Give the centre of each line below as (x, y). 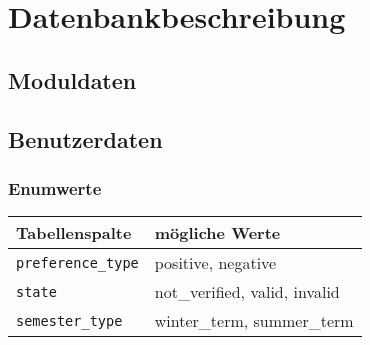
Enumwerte (55, 187)
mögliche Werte (217, 233)
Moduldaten (72, 79)
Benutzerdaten (85, 138)
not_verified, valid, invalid (247, 292)
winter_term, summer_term (254, 321)
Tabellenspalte (74, 233)
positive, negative (215, 263)
